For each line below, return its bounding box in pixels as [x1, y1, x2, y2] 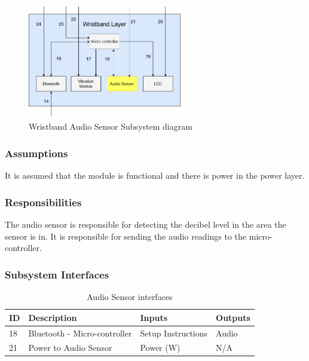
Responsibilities [5, 194, 82, 209]
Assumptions [5, 145, 68, 160]
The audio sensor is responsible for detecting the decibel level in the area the [5, 218, 286, 231]
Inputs [140, 311, 167, 323]
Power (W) [140, 341, 180, 354]
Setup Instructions [140, 326, 208, 339]
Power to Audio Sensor [28, 341, 112, 354]
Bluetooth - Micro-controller [28, 326, 132, 339]
